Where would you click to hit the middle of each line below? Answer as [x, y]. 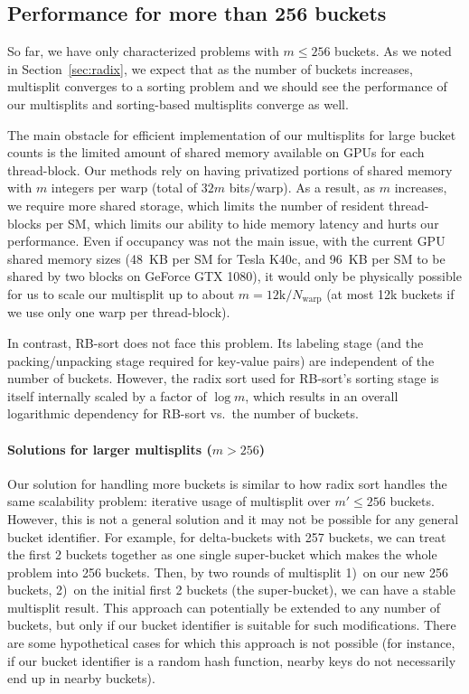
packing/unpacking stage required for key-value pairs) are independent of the [221, 360]
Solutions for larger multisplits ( [110, 449]
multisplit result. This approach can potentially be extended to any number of [224, 607]
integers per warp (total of [124, 188]
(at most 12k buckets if [390, 293]
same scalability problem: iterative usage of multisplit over [169, 501]
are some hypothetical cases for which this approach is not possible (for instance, [231, 643]
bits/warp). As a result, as [302, 188]
